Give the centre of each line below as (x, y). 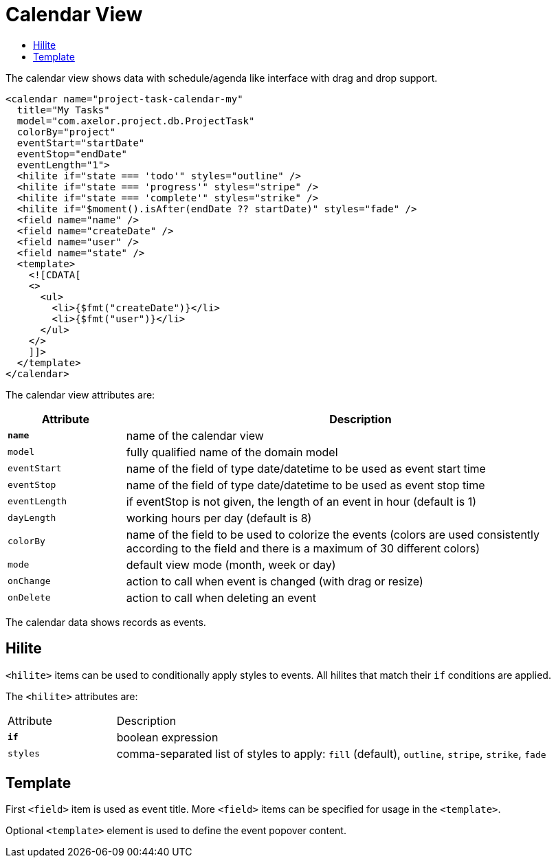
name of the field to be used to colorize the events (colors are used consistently (333, 534)
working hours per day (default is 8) (219, 518)
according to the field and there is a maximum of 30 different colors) (303, 548)
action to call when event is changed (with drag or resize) (275, 581)
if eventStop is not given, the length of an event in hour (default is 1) (301, 501)
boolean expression (167, 737)
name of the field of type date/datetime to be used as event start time (306, 468)
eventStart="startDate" (81, 143)
